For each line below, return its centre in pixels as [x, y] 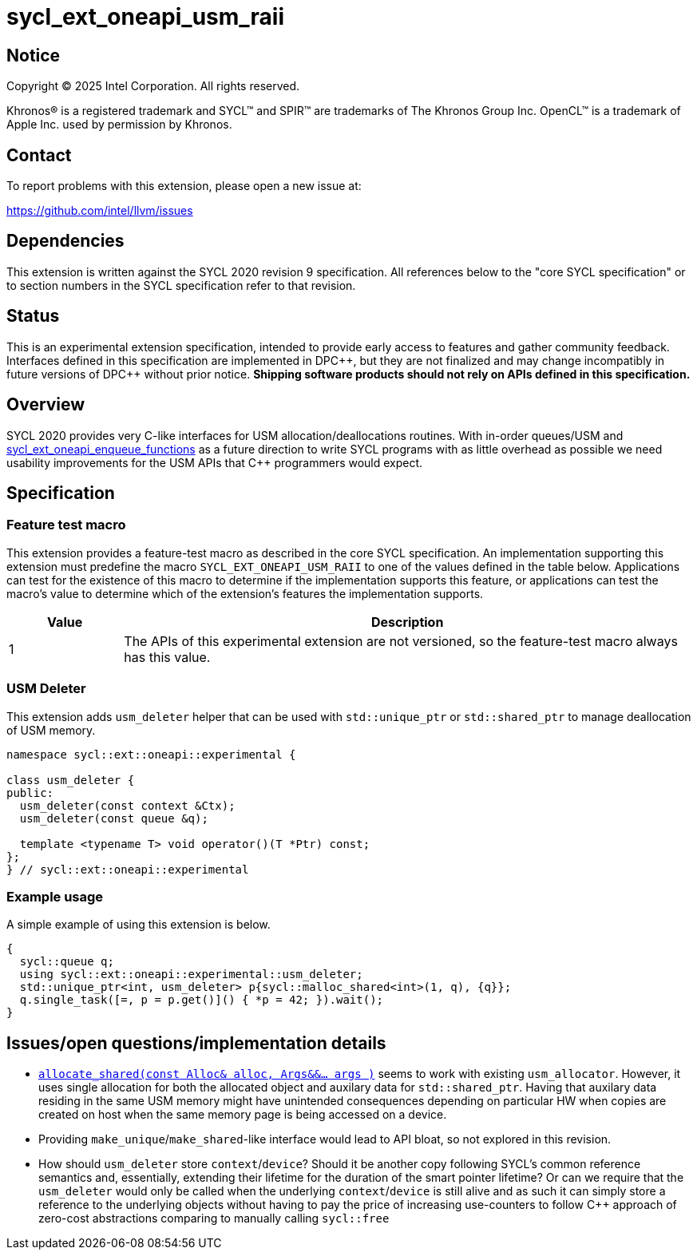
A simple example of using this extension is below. [139, 925]
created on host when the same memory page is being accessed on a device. [243, 1115]
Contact [39, 155]
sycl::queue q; [67, 962]
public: [30, 792]
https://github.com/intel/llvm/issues [100, 211]
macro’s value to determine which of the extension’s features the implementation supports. [245, 593]
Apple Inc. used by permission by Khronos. [119, 125]
